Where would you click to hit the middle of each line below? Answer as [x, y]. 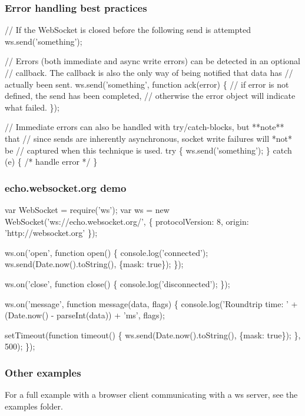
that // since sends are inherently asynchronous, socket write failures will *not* [148, 138]
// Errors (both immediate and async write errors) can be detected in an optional [152, 61]
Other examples [43, 372]
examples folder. [34, 406]
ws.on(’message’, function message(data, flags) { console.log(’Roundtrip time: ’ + [151, 303]
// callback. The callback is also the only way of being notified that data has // [149, 72]
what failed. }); [32, 107]
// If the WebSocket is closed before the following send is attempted [128, 30]
